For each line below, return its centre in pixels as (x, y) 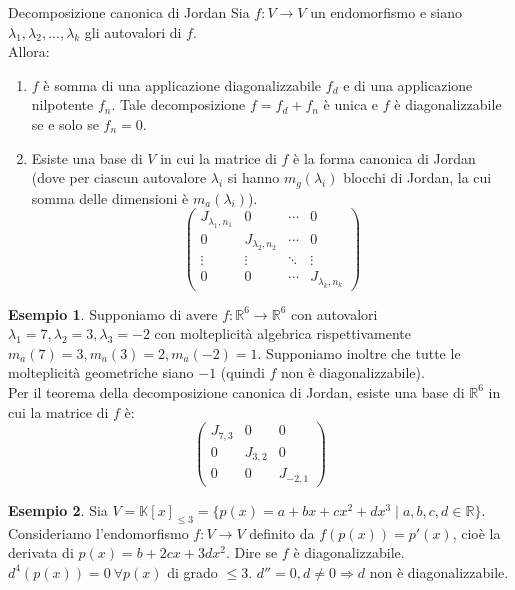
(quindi (242, 372)
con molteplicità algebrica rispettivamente (283, 333)
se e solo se (65, 123)
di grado (192, 571)
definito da (282, 532)
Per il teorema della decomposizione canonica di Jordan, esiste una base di (236, 391)
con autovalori (334, 313)
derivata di (41, 552)
